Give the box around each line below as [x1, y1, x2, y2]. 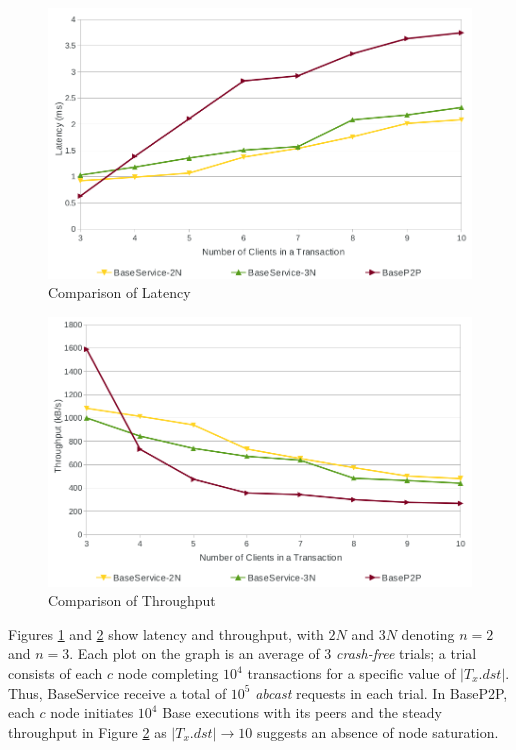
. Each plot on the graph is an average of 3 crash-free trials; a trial [69, 643, 477, 664]
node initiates [50, 702, 134, 723]
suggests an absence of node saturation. [256, 721, 499, 742]
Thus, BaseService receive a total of [8, 682, 227, 703]
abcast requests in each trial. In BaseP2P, [255, 682, 508, 703]
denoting [401, 623, 455, 644]
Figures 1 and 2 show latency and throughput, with [8, 623, 324, 644]
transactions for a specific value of [247, 663, 456, 683]
